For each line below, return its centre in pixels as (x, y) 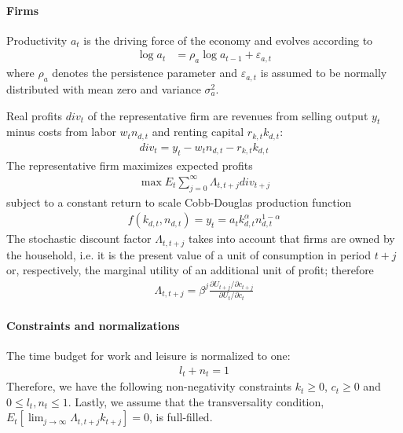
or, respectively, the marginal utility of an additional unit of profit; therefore (190, 270)
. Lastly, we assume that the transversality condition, (196, 401)
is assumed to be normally (324, 73)
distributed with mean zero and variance (104, 89)
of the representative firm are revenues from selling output (228, 115)
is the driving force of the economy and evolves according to (228, 40)
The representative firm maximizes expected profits (130, 165)
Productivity (37, 40)
